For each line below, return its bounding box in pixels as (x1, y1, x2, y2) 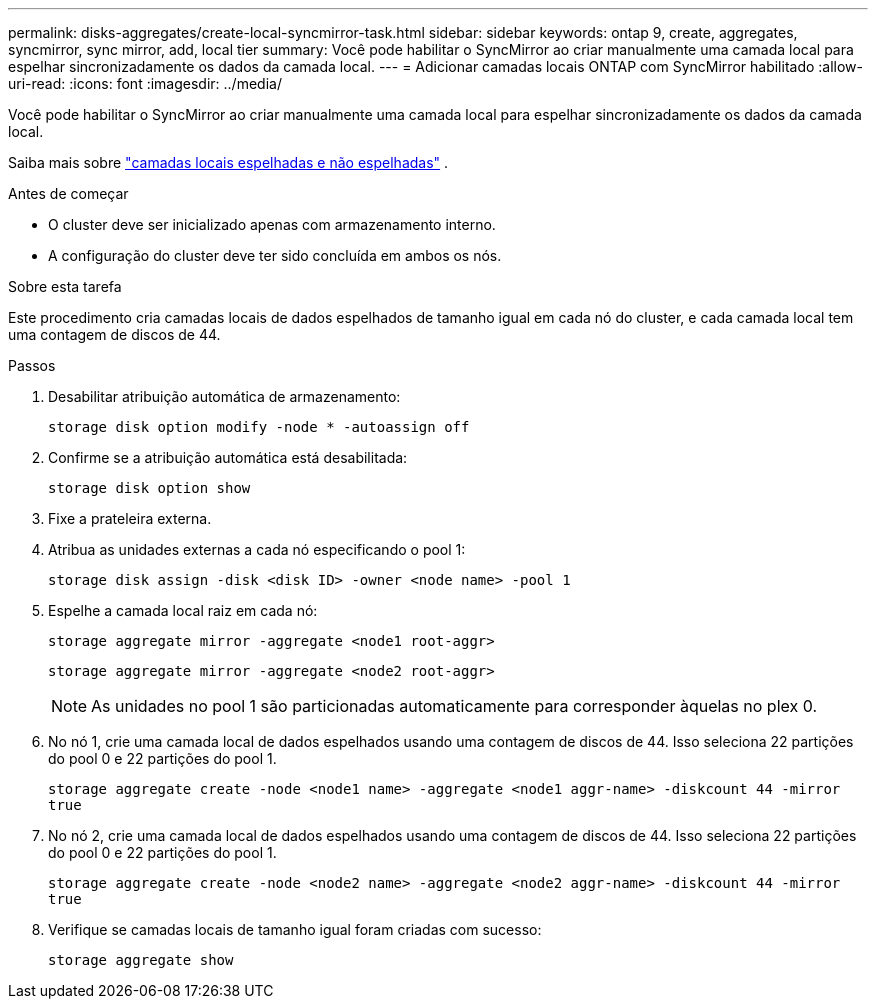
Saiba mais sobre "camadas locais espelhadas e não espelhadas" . (8, 154, 449, 171)
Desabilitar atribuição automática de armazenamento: (48, 388, 401, 405)
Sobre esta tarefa (8, 278, 122, 295)
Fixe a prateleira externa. (48, 510, 212, 527)
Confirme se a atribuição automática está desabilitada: (48, 449, 408, 466)
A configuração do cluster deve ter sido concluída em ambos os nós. (48, 247, 502, 264)
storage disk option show (48, 480, 251, 496)
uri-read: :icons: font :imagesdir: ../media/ (8, 75, 282, 92)
